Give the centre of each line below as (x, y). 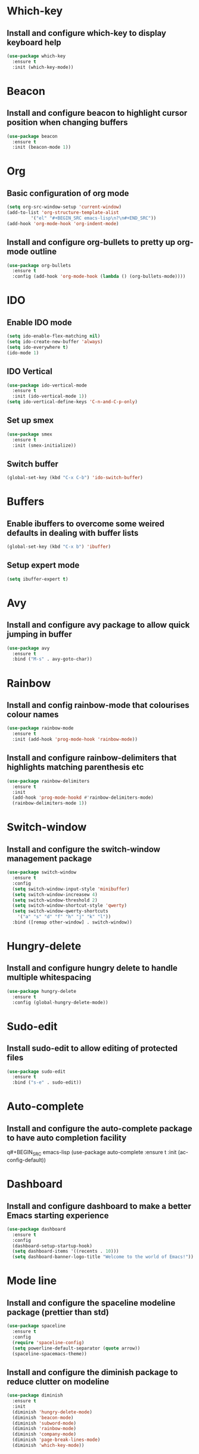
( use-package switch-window (42, 872)
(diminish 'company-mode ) (44, 1434)
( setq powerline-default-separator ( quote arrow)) (76, 1348)
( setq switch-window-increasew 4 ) (55, 894)
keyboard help (34, 42)
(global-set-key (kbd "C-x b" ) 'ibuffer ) (59, 547)
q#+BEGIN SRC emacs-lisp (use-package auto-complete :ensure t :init (92, 1153)
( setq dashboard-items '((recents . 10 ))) (66, 1251)
